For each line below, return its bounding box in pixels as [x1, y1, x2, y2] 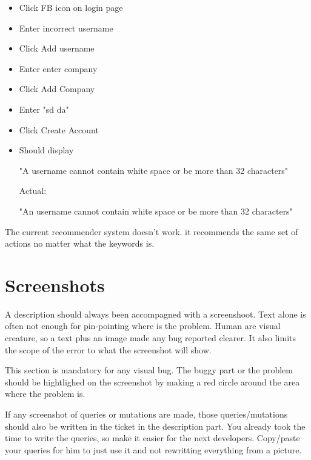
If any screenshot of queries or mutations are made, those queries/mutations [5, 408, 288, 420]
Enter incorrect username [19, 21, 113, 34]
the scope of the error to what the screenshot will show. [5, 343, 212, 356]
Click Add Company [19, 82, 95, 95]
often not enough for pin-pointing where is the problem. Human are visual [5, 319, 281, 332]
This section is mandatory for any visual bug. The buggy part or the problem [5, 364, 293, 376]
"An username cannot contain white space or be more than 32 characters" [19, 204, 293, 217]
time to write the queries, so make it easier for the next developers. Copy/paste [5, 432, 300, 444]
